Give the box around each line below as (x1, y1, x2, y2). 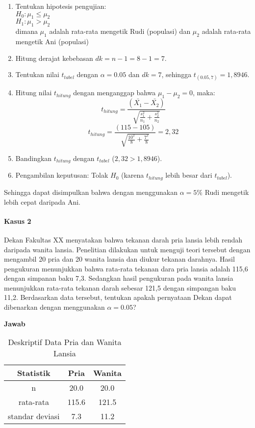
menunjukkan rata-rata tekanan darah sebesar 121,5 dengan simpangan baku (4, 282, 236, 293)
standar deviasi (8, 410, 60, 422)
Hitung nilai (15, 87, 52, 98)
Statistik (17, 367, 51, 379)
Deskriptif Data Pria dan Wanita (8, 336, 122, 348)
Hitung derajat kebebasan (15, 53, 93, 63)
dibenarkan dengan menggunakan (4, 302, 105, 312)
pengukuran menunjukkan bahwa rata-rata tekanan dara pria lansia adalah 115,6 (4, 263, 248, 273)
